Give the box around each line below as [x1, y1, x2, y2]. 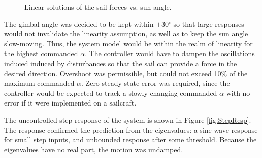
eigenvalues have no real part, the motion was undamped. [4, 144, 183, 154]
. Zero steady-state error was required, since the [81, 78, 230, 88]
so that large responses [173, 18, 244, 29]
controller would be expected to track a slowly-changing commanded [4, 87, 217, 98]
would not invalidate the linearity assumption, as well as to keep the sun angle [4, 28, 248, 39]
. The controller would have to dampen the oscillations [85, 48, 255, 59]
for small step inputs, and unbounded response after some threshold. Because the [4, 134, 257, 145]
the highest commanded [4, 48, 78, 59]
